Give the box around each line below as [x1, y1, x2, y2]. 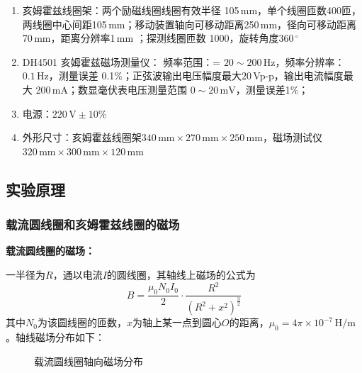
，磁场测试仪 [262, 130, 322, 145]
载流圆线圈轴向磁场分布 [34, 353, 143, 368]
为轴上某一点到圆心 [132, 315, 222, 330]
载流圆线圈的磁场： [6, 243, 95, 258]
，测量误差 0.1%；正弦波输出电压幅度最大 [48, 68, 242, 83]
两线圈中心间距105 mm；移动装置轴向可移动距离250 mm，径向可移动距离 [22, 16, 357, 31]
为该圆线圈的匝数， [37, 315, 127, 330]
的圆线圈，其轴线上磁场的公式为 [106, 267, 256, 282]
